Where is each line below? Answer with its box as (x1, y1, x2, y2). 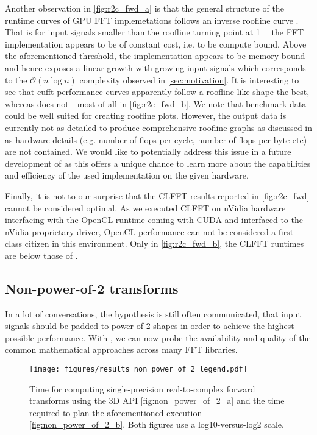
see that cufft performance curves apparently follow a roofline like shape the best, (5, 85, 310, 98)
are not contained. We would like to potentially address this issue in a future (5, 145, 291, 158)
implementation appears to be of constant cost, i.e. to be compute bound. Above (5, 37, 307, 50)
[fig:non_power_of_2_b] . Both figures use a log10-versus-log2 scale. (29, 418, 284, 431)
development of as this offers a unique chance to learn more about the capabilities (5, 157, 311, 169)
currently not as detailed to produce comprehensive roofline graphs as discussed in (5, 121, 312, 133)
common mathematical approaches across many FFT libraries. (5, 343, 238, 356)
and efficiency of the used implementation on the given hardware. (5, 169, 249, 182)
